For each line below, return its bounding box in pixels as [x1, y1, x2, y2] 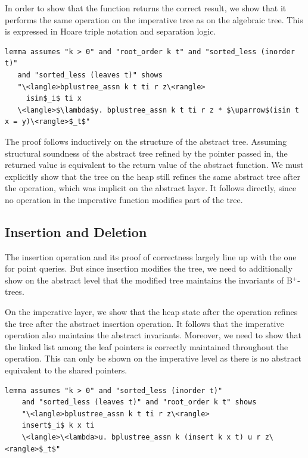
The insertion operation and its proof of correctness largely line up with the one [5, 250, 297, 263]
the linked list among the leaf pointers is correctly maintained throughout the [5, 340, 288, 353]
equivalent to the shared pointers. [5, 364, 127, 376]
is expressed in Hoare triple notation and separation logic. [5, 25, 216, 38]
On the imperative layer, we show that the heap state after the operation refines [5, 306, 298, 318]
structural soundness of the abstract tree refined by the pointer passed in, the [5, 147, 288, 159]
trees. [5, 285, 24, 298]
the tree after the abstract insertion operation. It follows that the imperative [5, 317, 284, 329]
